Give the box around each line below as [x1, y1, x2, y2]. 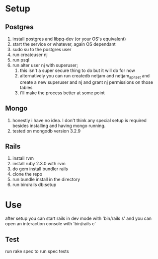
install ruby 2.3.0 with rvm [12, 161, 66, 167]
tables [19, 84, 33, 90]
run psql [12, 57, 30, 63]
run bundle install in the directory [12, 177, 80, 183]
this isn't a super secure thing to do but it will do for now [19, 67, 136, 73]
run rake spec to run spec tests [5, 249, 69, 255]
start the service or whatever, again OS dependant [12, 41, 116, 47]
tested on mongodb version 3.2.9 [12, 128, 81, 134]
